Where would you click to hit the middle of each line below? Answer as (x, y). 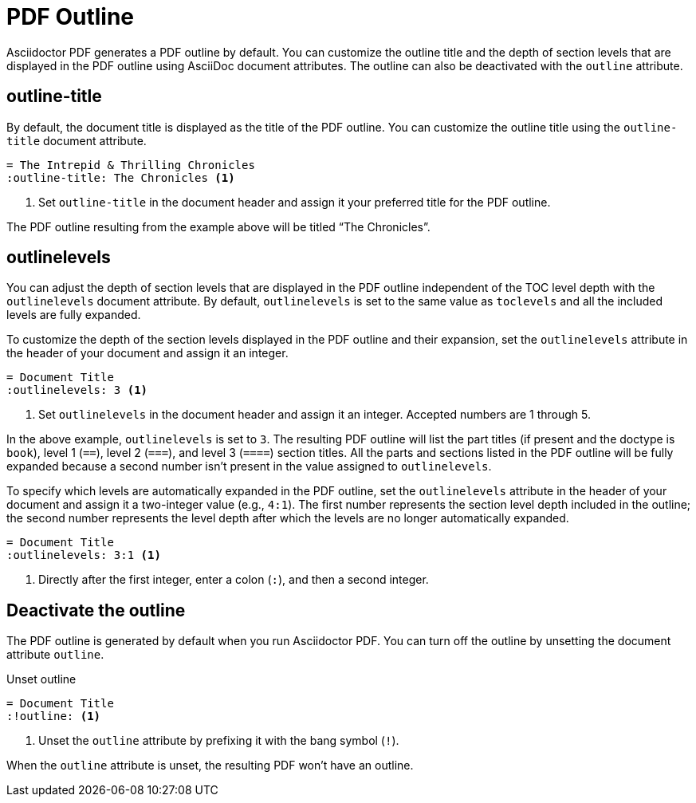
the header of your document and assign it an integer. (147, 353)
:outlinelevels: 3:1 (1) (84, 555)
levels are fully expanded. (74, 315)
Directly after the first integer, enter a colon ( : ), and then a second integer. (234, 580)
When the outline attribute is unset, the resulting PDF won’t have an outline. (210, 766)
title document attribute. (77, 140)
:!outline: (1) (54, 716)
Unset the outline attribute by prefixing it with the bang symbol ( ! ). (219, 741)
